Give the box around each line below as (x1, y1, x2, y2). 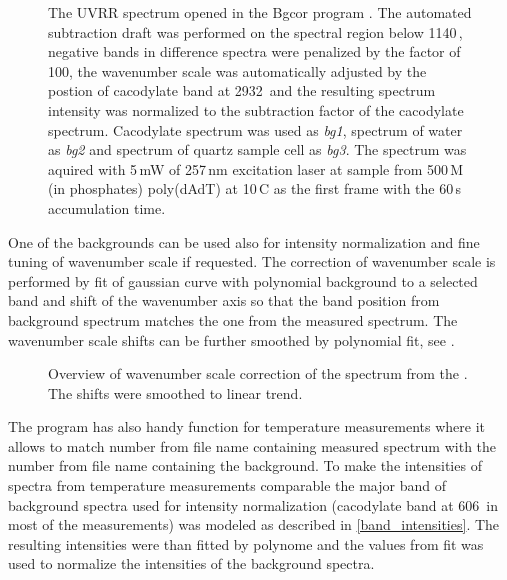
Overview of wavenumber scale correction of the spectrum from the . (48, 363, 468, 384)
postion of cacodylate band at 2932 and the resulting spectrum (48, 80, 436, 101)
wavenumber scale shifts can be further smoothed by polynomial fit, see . (8, 329, 455, 350)
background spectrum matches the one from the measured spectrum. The (8, 309, 458, 330)
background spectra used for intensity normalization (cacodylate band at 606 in (8, 494, 499, 515)
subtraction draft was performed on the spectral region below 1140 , (48, 21, 463, 42)
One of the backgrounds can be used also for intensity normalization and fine (8, 231, 480, 252)
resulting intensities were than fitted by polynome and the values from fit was (8, 533, 484, 554)
